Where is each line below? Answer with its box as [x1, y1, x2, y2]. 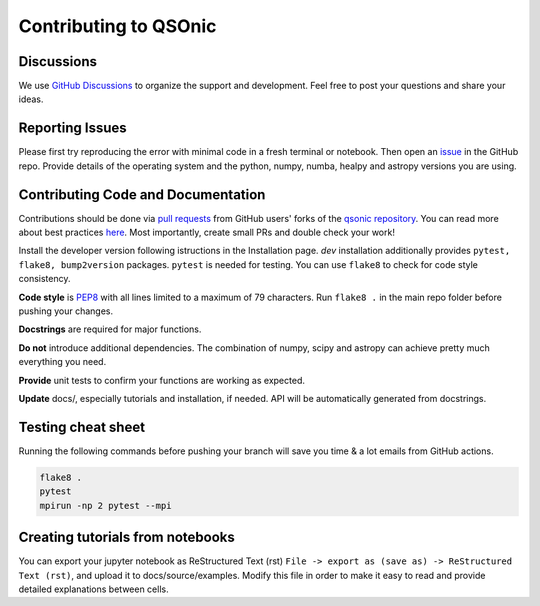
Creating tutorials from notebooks [18, 529, 235, 546]
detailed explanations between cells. [18, 583, 169, 595]
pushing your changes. [18, 305, 114, 317]
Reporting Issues [18, 120, 127, 137]
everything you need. [18, 356, 107, 368]
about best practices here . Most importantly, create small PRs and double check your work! [18, 226, 395, 239]
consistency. [18, 273, 71, 285]
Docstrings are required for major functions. [18, 323, 202, 335]
